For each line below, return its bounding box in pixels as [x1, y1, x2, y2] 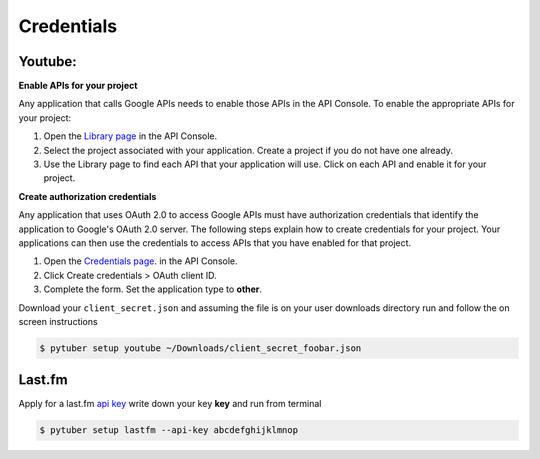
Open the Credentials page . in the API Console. [43, 255, 239, 267]
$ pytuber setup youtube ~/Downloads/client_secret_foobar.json [39, 342, 362, 354]
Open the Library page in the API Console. [43, 130, 218, 142]
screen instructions [18, 315, 99, 327]
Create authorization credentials [18, 190, 157, 202]
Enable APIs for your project [18, 80, 138, 92]
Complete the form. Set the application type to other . [43, 283, 263, 295]
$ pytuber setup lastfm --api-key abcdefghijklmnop [39, 425, 299, 436]
